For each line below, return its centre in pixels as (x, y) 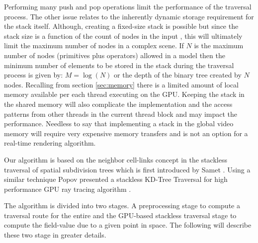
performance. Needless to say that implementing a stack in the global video (119, 123)
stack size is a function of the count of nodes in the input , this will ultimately (123, 36)
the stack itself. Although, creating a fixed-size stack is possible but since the (121, 26)
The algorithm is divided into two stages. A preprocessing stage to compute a (122, 205)
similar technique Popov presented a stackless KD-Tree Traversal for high (116, 179)
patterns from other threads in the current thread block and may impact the (121, 114)
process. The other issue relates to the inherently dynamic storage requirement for (129, 16)
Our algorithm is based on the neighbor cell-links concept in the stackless (116, 159)
